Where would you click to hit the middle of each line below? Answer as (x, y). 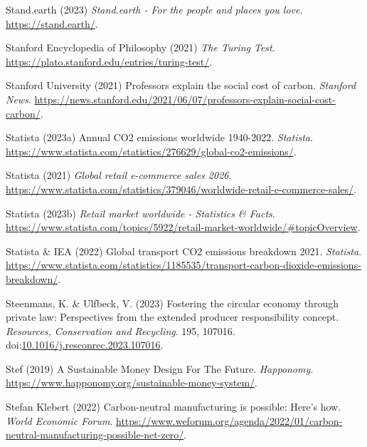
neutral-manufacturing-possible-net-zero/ (95, 435)
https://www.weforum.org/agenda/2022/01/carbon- (229, 420)
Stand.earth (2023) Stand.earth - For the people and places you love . (154, 9)
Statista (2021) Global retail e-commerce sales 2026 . (119, 175)
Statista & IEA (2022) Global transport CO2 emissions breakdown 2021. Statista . (184, 251)
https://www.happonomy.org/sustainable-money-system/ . (132, 382)
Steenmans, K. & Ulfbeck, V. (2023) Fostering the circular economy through (172, 303)
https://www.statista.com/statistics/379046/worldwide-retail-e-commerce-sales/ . (181, 189)
